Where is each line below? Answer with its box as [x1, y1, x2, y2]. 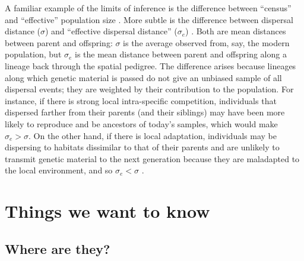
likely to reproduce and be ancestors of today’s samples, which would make [5, 117, 278, 130]
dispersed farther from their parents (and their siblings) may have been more [5, 106, 285, 118]
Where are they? [5, 239, 110, 257]
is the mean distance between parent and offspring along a [75, 48, 287, 60]
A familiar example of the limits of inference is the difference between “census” [5, 2, 292, 14]
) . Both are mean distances [185, 25, 286, 37]
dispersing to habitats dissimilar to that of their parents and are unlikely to [5, 141, 280, 153]
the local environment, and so [5, 164, 113, 176]
